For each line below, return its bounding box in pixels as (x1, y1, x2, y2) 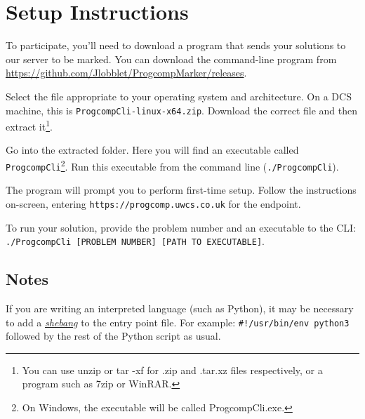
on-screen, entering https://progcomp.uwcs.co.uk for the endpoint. (6, 196, 301, 211)
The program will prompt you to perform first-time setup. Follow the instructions (6, 182, 357, 197)
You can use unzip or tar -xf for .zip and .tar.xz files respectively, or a (22, 362, 323, 377)
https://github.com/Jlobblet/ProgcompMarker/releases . (6, 65, 247, 80)
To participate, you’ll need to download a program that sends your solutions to (6, 38, 346, 53)
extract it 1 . (6, 117, 53, 133)
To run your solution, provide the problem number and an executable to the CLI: (6, 220, 357, 234)
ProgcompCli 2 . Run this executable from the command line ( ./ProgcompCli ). (6, 157, 339, 173)
